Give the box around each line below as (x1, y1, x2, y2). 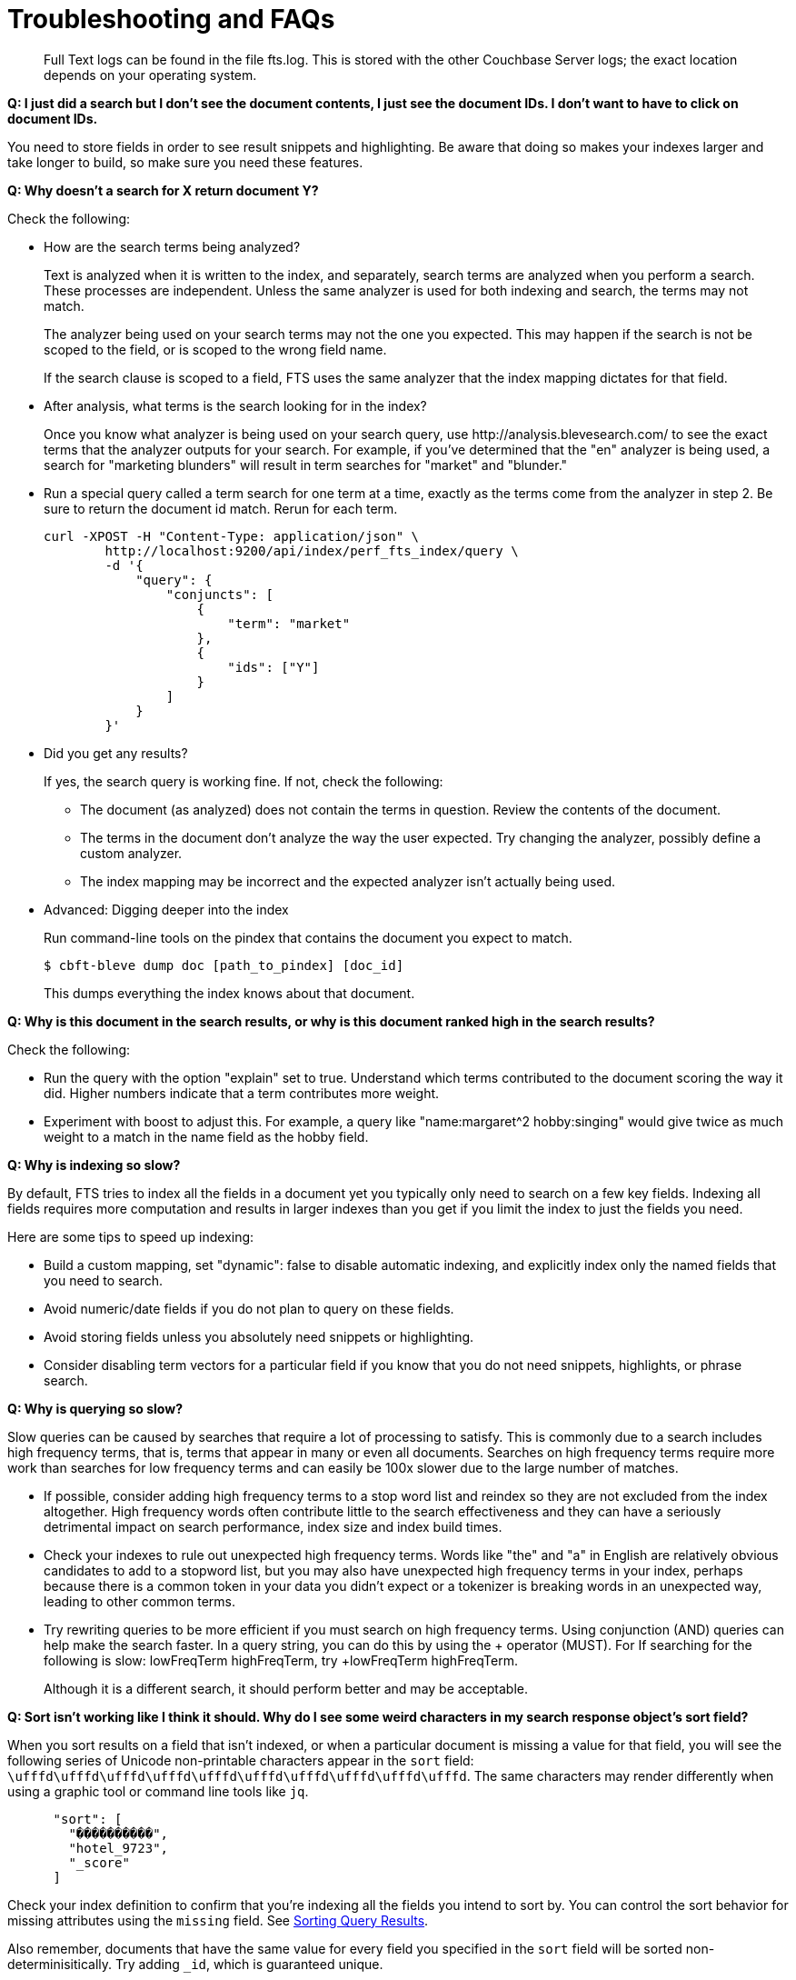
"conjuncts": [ (165, 586, 274, 602)
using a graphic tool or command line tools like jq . (7, 1783, 309, 1799)
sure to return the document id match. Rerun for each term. (44, 500, 398, 516)
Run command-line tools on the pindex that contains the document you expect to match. (44, 929, 572, 945)
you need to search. (44, 1272, 163, 1288)
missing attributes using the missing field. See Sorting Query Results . (7, 1912, 429, 1928)
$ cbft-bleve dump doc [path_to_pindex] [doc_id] (44, 957, 404, 973)
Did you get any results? (44, 745, 188, 761)
